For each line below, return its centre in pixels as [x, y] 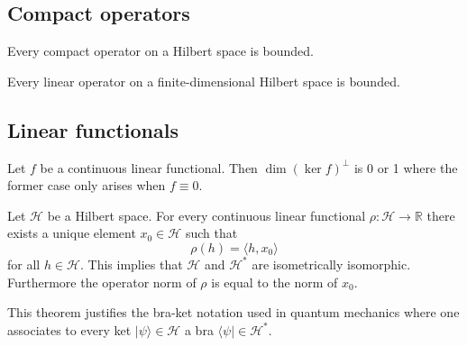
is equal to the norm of [275, 282]
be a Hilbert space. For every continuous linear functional [206, 215]
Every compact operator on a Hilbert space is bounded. [161, 51]
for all [24, 264]
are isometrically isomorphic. [331, 264]
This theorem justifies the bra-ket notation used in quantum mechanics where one [233, 312]
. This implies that [131, 264]
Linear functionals [93, 129]
